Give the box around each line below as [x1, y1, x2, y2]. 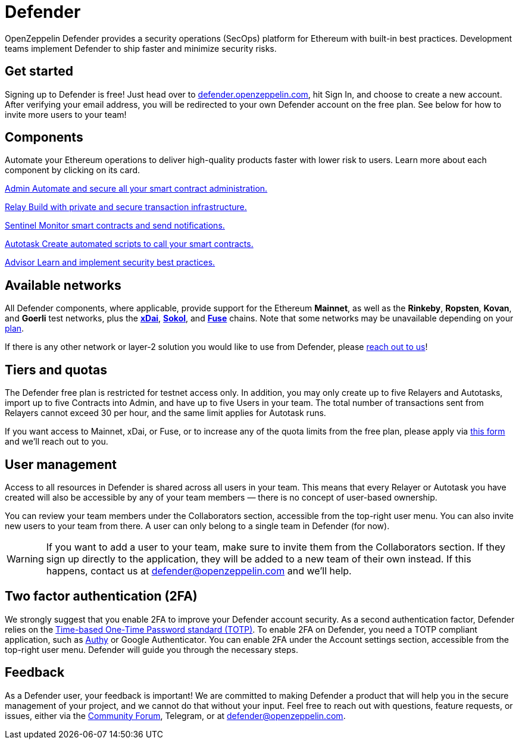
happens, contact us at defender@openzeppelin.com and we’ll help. [46, 564, 352, 577]
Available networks [5, 277, 121, 293]
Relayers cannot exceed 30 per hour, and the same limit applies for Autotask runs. [5, 408, 326, 418]
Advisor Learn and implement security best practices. [5, 257, 215, 268]
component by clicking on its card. [5, 165, 140, 176]
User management [5, 457, 117, 472]
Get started [5, 64, 73, 79]
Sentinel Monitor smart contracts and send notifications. [5, 220, 225, 231]
